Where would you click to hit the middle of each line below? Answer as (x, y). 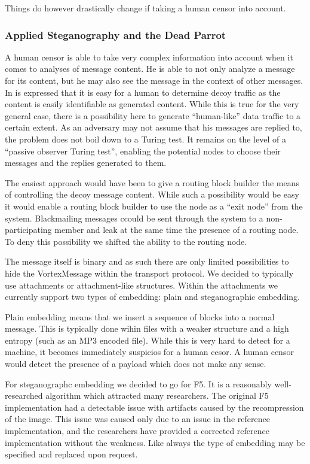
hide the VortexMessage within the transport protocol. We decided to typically (149, 273)
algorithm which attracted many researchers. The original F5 (157, 395)
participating (28, 230)
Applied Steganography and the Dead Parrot (116, 34)
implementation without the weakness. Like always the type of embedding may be (155, 442)
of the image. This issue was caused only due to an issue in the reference (137, 419)
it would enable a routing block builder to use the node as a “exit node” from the (154, 206)
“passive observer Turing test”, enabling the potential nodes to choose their (143, 151)
